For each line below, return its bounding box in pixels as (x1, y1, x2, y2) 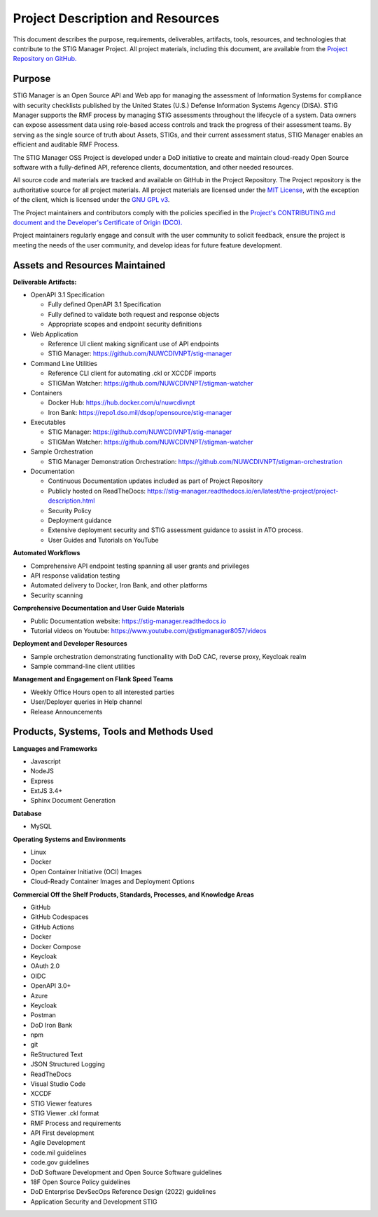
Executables (30, 418, 66, 427)
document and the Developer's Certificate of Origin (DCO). (13, 218, 183, 226)
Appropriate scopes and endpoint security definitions (48, 320, 202, 329)
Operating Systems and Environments (13, 835, 126, 843)
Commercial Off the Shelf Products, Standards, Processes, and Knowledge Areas (13, 890, 255, 899)
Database (13, 809, 42, 817)
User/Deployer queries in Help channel (30, 698, 143, 706)
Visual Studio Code (30, 1080, 86, 1088)
